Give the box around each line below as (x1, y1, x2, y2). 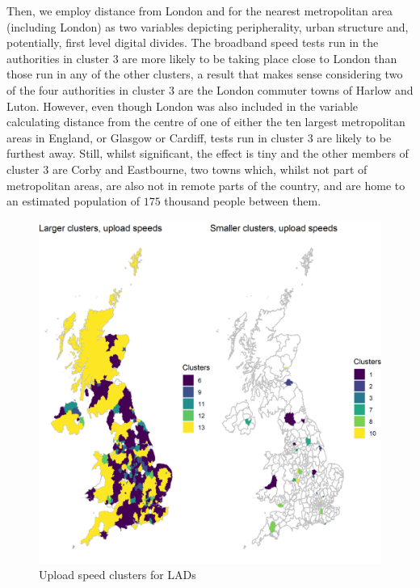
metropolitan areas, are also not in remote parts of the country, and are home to (6, 176, 405, 193)
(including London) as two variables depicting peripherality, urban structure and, (6, 18, 409, 35)
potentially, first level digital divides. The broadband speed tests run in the (6, 34, 379, 51)
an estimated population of (6, 192, 140, 209)
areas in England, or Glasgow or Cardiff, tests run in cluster (6, 129, 304, 146)
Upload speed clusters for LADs (39, 566, 196, 583)
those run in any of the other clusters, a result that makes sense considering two (6, 66, 403, 82)
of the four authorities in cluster (6, 81, 166, 98)
